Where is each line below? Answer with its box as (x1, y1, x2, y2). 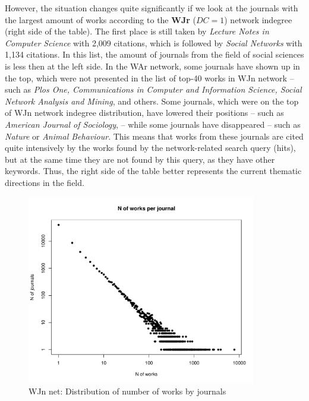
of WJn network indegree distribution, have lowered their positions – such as (5, 106, 284, 119)
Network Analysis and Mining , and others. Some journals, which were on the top (5, 94, 299, 107)
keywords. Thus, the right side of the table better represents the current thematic (5, 165, 302, 177)
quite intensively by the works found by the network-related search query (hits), (5, 141, 296, 154)
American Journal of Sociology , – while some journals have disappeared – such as (5, 118, 301, 130)
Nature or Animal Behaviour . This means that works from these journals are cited (5, 130, 304, 142)
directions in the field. (5, 176, 84, 188)
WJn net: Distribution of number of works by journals (29, 385, 226, 397)
